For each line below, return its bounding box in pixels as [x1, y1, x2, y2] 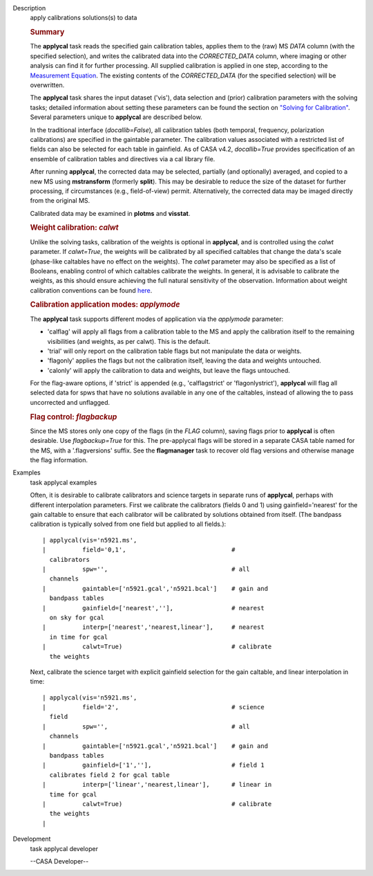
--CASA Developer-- [30, 857, 89, 865]
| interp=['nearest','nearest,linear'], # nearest [42, 623, 265, 631]
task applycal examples [30, 478, 97, 486]
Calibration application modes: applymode [30, 300, 180, 309]
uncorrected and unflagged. [30, 398, 111, 406]
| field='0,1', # [42, 546, 236, 554]
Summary [30, 28, 65, 37]
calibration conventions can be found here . [30, 286, 153, 294]
